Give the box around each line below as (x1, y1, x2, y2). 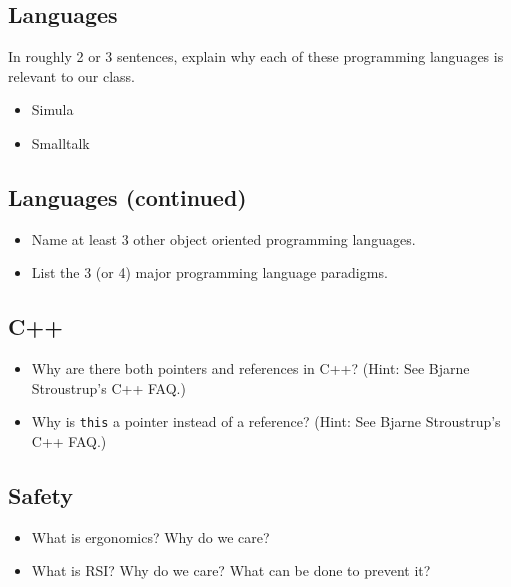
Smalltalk (31, 132, 90, 153)
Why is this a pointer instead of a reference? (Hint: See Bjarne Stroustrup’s (31, 411, 501, 432)
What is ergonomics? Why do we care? (31, 526, 270, 547)
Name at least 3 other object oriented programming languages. (31, 228, 416, 249)
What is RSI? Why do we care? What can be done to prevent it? (31, 560, 431, 581)
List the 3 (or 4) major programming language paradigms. (31, 262, 388, 283)
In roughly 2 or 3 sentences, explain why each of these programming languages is (8, 46, 504, 67)
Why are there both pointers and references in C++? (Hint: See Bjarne (31, 358, 470, 379)
